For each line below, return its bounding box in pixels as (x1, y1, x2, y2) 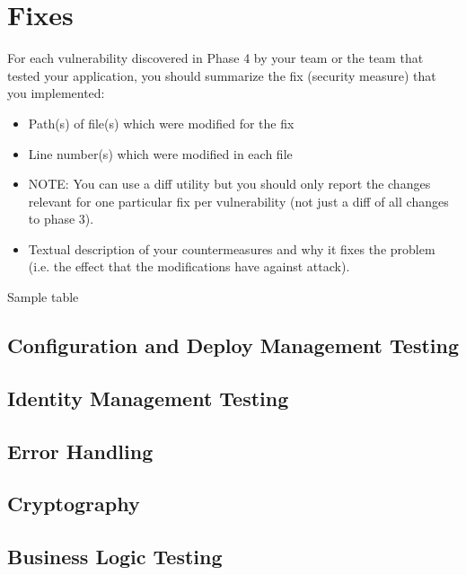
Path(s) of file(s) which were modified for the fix (28, 113, 295, 132)
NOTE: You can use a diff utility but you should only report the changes (28, 174, 431, 193)
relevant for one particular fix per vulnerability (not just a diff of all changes (28, 191, 449, 210)
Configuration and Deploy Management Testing (7, 332, 459, 359)
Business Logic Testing (7, 543, 223, 571)
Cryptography (7, 490, 140, 517)
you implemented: (7, 84, 105, 102)
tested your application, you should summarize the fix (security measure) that (7, 66, 436, 84)
